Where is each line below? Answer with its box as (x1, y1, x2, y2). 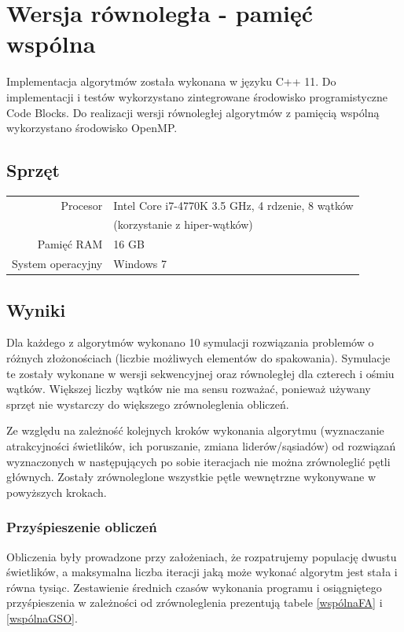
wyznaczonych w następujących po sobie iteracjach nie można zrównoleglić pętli (6, 453, 391, 469)
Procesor (61, 197, 103, 213)
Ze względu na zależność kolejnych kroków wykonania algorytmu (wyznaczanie (6, 422, 384, 439)
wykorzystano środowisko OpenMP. (6, 119, 178, 136)
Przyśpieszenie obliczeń (6, 517, 157, 537)
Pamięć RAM (37, 236, 103, 252)
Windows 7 (113, 255, 167, 272)
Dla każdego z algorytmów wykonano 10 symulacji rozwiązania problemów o (6, 334, 374, 351)
